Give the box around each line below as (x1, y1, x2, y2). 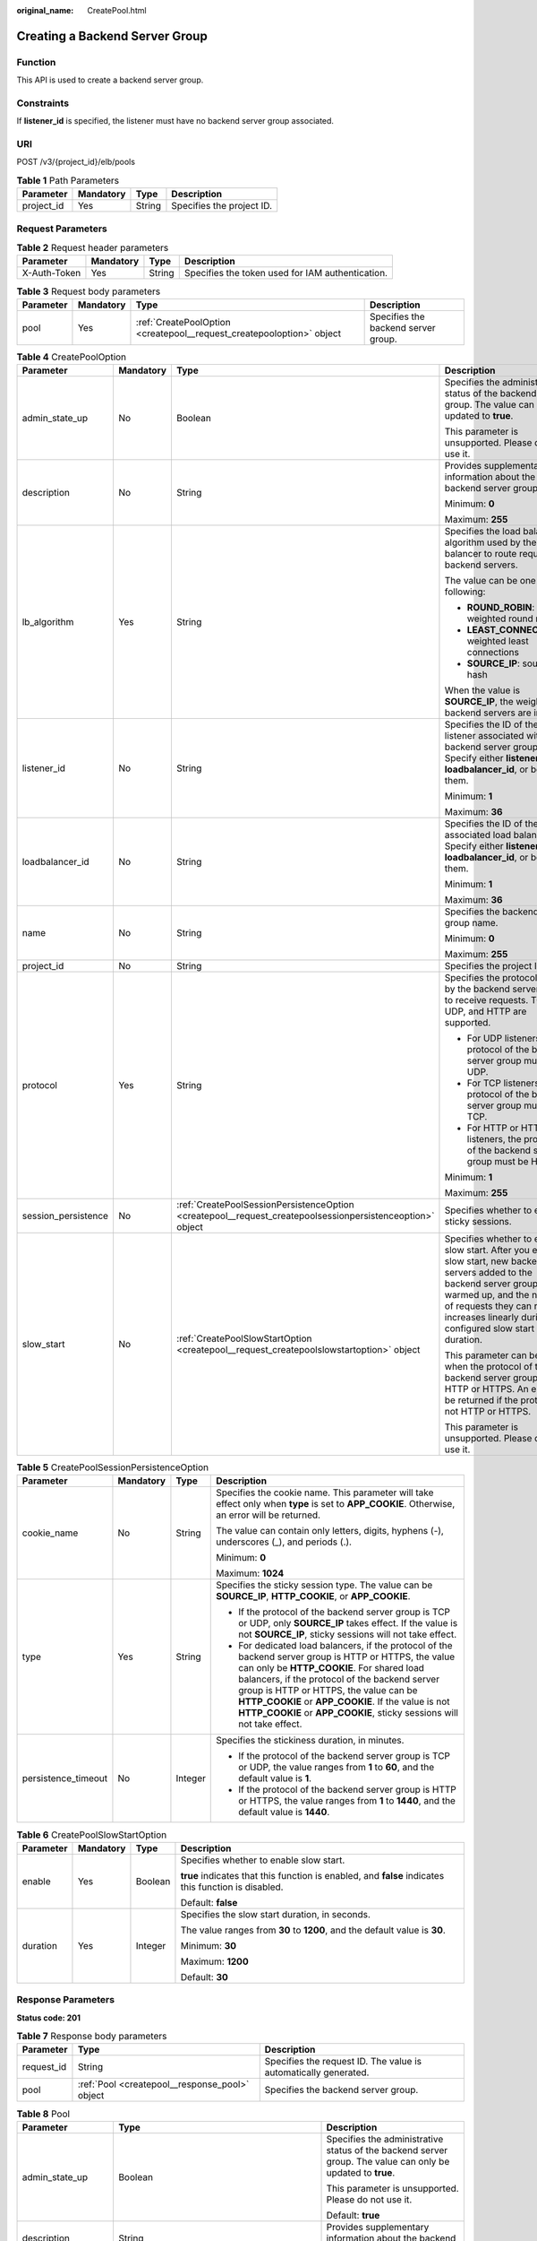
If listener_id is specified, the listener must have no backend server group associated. (16, 116, 335, 126)
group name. (444, 917, 499, 930)
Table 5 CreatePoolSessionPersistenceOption (16, 1461, 209, 1474)
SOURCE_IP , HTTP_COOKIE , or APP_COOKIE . (216, 1590, 411, 1603)
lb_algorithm (21, 616, 74, 628)
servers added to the (444, 1267, 533, 1279)
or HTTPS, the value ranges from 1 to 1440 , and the (238, 1795, 456, 1807)
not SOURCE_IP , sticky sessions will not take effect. (238, 1628, 457, 1640)
